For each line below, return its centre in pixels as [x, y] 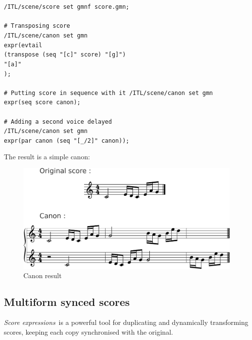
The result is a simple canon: [47, 156]
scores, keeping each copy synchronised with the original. [89, 331]
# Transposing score [37, 26]
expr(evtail [23, 45]
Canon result [43, 275]
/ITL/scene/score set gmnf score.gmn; [67, 7]
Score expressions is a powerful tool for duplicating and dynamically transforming [126, 322]
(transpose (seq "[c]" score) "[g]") [65, 55]
